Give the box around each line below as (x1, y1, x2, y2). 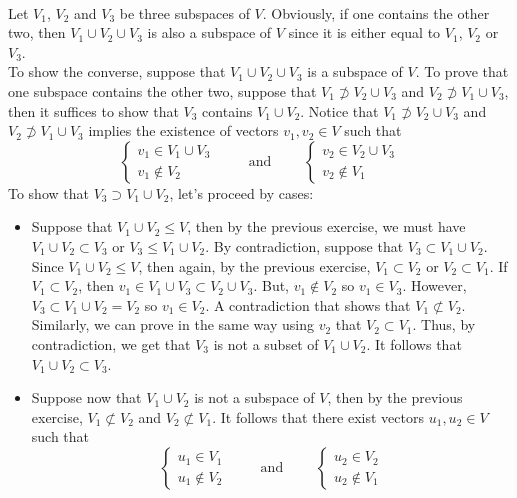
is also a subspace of (147, 22, 272, 43)
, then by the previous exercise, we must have (187, 216, 466, 237)
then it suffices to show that (8, 100, 179, 121)
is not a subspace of (194, 387, 315, 408)
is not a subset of (213, 333, 319, 354)
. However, (402, 275, 467, 296)
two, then (8, 22, 66, 43)
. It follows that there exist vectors (212, 406, 425, 427)
